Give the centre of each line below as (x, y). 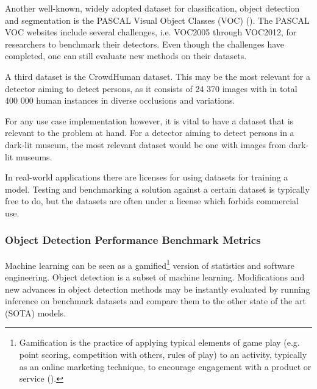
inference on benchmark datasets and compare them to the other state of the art (155, 301)
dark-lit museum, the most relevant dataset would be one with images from (146, 144)
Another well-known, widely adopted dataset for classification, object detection (152, 8)
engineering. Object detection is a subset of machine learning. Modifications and (155, 277)
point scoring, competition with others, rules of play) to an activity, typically (163, 354)
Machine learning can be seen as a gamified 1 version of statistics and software (150, 264)
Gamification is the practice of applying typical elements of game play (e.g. (159, 342)
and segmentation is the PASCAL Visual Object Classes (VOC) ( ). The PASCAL (157, 20)
